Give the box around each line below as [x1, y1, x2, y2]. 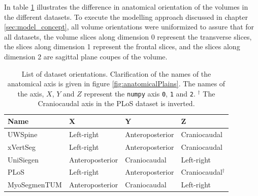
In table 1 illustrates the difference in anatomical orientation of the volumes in [4, 2, 248, 12]
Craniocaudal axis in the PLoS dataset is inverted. [38, 98, 195, 109]
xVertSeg [8, 141, 36, 152]
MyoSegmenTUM [8, 179, 62, 190]
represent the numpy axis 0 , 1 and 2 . [84, 88, 196, 99]
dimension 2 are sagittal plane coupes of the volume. [4, 51, 168, 61]
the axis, [17, 88, 44, 99]
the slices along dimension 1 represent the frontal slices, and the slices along [4, 41, 240, 52]
